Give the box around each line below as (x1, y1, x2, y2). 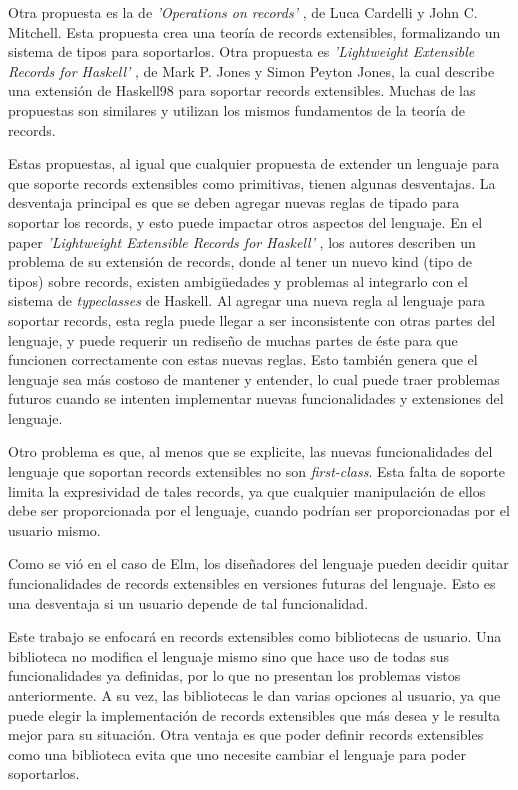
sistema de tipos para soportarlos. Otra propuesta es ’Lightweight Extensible (8, 41, 475, 62)
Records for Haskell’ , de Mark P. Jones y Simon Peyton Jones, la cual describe (8, 60, 495, 81)
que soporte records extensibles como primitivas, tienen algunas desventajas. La (8, 172, 496, 193)
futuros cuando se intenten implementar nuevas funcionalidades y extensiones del (8, 388, 504, 409)
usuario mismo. (8, 519, 101, 540)
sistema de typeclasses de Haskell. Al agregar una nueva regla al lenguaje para (8, 290, 486, 311)
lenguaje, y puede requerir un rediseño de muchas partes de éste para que (8, 329, 458, 350)
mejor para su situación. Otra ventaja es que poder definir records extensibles (8, 724, 484, 745)
